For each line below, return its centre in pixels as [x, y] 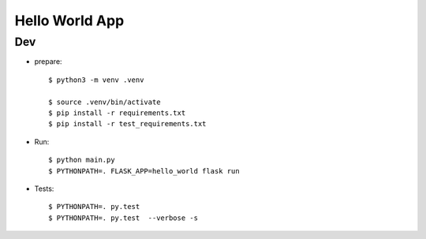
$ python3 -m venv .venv [96, 80]
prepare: [48, 62]
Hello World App [69, 21]
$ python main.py [82, 160]
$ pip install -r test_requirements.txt [127, 124]
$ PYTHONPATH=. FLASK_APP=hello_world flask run [144, 171]
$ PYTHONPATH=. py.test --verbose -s [123, 218]
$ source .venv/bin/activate [105, 102]
